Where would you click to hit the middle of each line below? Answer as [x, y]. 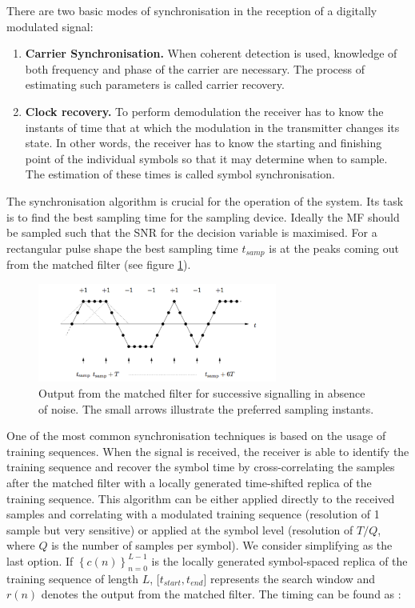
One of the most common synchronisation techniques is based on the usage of [196, 436]
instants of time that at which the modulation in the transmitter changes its [212, 127]
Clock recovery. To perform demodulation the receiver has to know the [204, 111]
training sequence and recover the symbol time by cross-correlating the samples [201, 467]
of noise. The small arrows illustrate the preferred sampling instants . [206, 408]
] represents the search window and [289, 578]
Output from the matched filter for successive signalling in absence [202, 392]
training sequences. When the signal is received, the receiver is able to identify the [208, 451]
